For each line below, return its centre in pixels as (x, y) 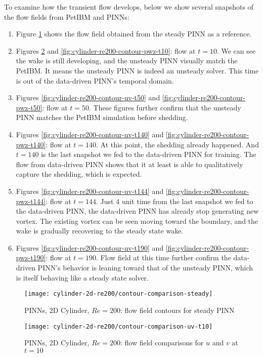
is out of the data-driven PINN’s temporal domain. (95, 80)
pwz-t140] (31, 144)
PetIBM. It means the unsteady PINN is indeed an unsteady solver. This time (137, 70)
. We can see (236, 50)
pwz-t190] (31, 257)
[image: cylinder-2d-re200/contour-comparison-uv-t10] (119, 326)
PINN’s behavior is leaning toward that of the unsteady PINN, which (145, 268)
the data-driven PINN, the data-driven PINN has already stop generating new (137, 211)
